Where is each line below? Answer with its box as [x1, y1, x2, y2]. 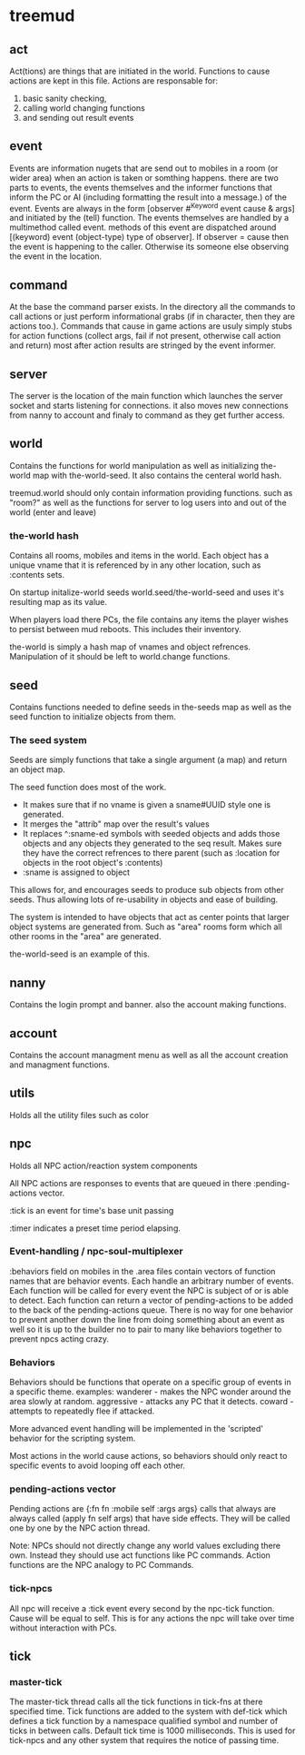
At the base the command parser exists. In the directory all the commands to [9, 302, 296, 312]
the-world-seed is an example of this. [9, 948, 150, 959]
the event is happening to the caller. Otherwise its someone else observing [9, 242, 289, 253]
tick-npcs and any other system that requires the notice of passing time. [9, 1735, 280, 1746]
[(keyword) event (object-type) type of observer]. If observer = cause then [9, 232, 289, 243]
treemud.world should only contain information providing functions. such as [9, 487, 293, 498]
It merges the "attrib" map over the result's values [22, 818, 211, 829]
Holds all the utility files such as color [9, 1109, 150, 1120]
